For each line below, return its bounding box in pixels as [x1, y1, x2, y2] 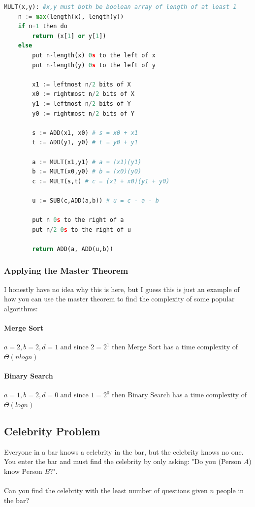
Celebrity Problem [4, 423, 100, 438]
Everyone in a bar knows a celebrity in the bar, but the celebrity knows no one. [4, 446, 244, 457]
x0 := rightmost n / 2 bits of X [32, 90, 134, 98]
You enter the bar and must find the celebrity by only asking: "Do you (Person [4, 456, 242, 466]
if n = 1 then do [18, 23, 67, 30]
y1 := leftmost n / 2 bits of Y [32, 100, 131, 107]
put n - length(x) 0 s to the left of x [32, 51, 156, 59]
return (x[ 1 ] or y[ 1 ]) [32, 32, 106, 40]
